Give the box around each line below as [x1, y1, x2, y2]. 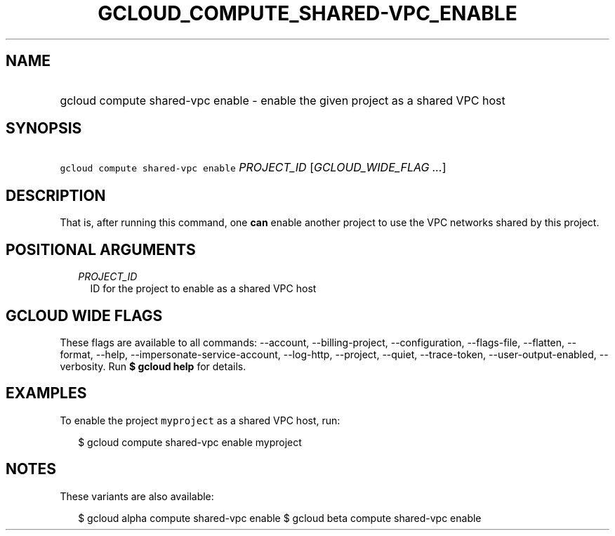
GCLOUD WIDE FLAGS [6, 306, 163, 325]
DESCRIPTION [6, 186, 106, 204]
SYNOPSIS [6, 119, 82, 138]
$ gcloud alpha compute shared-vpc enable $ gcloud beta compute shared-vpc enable [78, 511, 482, 524]
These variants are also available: [60, 490, 214, 502]
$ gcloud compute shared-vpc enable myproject [78, 436, 302, 448]
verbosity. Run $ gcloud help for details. [60, 360, 246, 372]
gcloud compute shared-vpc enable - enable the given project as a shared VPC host [60, 93, 505, 107]
